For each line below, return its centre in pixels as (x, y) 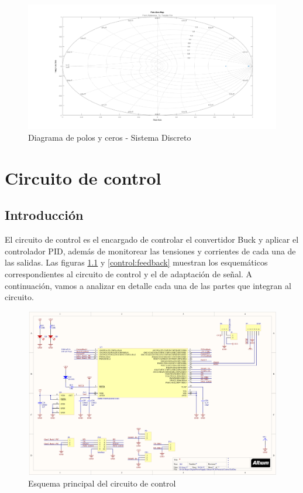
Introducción (44, 215)
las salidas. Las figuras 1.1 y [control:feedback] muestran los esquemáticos (136, 262)
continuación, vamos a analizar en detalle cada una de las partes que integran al (148, 285)
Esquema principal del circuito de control (102, 483)
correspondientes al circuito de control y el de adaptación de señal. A (129, 273)
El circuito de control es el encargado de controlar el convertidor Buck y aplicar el (152, 239)
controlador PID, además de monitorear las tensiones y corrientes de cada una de (150, 251)
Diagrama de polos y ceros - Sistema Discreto (110, 137)
